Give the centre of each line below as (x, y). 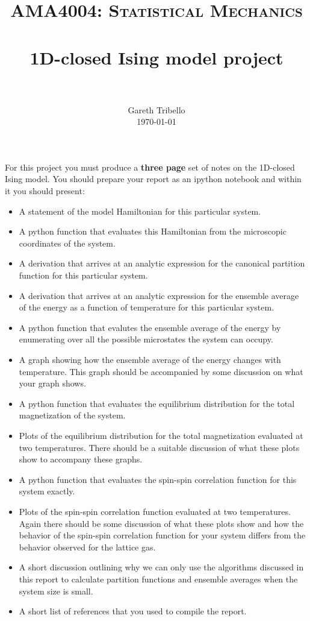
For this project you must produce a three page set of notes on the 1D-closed (150, 167)
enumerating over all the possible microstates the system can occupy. (146, 339)
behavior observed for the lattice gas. (87, 547)
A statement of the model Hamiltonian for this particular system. (140, 211)
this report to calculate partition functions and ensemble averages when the (158, 578)
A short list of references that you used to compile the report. (133, 611)
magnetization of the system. (72, 415)
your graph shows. (52, 383)
